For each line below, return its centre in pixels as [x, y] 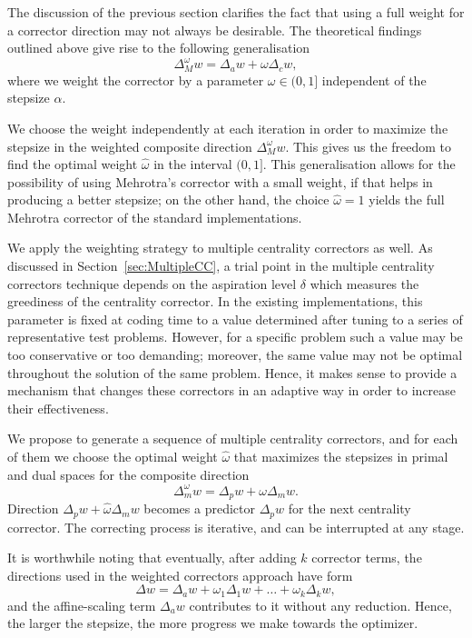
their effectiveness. [58, 408]
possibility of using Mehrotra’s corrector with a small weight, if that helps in [220, 181]
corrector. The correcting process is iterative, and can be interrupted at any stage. [236, 527]
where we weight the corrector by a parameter [136, 80]
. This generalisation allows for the [359, 164]
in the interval [193, 164]
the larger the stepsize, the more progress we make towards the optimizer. [213, 623]
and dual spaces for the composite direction [128, 474]
